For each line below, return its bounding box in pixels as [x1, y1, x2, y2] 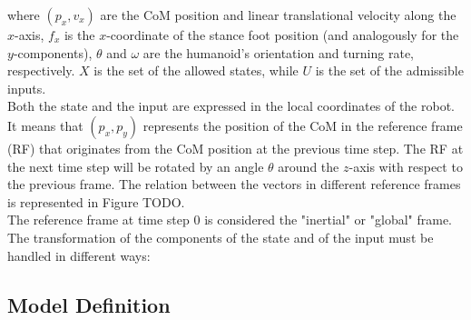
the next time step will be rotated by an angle [7, 156, 264, 175]
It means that [7, 115, 83, 135]
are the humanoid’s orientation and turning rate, [142, 43, 414, 62]
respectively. [7, 61, 75, 80]
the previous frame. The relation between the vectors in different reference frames [7, 175, 461, 194]
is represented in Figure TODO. [7, 192, 185, 211]
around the [278, 156, 339, 175]
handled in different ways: [7, 245, 151, 265]
